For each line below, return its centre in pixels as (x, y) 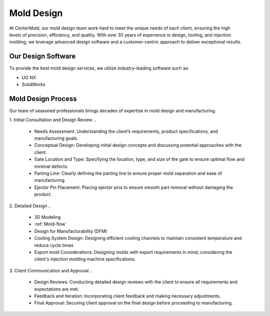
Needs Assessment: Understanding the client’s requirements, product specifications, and (126, 131)
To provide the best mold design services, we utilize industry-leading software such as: (99, 68)
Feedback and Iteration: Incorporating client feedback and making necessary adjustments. (127, 296)
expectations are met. (57, 289)
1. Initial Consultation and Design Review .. (53, 120)
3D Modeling (47, 217)
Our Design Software (42, 56)
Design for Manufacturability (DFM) (71, 231)
